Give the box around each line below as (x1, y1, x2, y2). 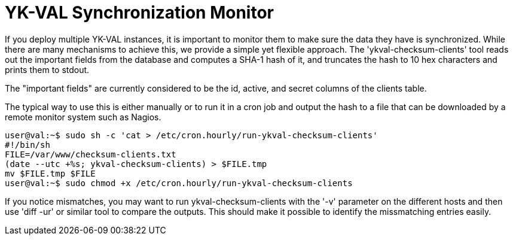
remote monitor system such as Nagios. (5, 111, 161, 122)
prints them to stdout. (5, 64, 90, 75)
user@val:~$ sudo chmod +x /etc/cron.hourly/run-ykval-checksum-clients (5, 178, 353, 188)
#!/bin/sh (5, 139, 50, 150)
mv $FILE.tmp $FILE (5, 168, 96, 178)
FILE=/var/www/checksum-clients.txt (5, 149, 176, 159)
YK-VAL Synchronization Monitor (5, 2, 274, 23)
